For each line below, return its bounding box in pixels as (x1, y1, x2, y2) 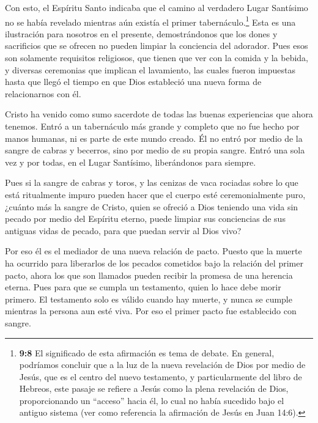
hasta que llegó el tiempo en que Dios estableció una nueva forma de (5, 75, 262, 88)
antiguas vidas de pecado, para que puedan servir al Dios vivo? (5, 224, 242, 237)
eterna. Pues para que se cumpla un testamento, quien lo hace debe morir (5, 281, 281, 293)
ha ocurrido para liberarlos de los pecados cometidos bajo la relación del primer (5, 256, 303, 269)
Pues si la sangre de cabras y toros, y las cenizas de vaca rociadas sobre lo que (5, 176, 298, 189)
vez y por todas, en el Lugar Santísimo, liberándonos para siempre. (5, 155, 256, 168)
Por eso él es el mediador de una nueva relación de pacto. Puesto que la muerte (5, 245, 302, 257)
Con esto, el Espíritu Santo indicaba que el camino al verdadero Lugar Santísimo (5, 1, 308, 13)
